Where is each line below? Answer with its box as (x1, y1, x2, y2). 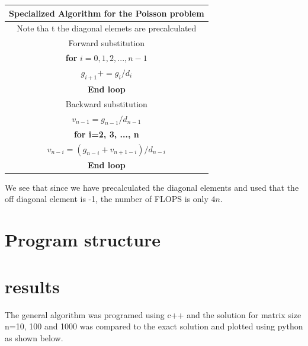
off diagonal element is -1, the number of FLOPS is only (5, 193, 208, 205)
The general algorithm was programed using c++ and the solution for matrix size (5, 308, 301, 321)
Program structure (5, 228, 161, 252)
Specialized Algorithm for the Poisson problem (9, 7, 204, 19)
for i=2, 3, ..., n (73, 127, 139, 140)
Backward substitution (65, 97, 147, 110)
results (5, 274, 60, 298)
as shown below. (5, 331, 63, 344)
